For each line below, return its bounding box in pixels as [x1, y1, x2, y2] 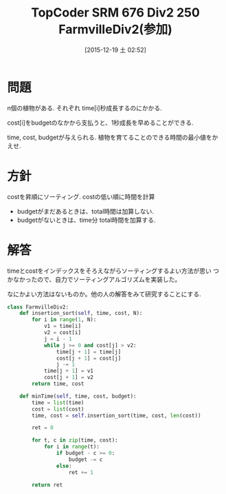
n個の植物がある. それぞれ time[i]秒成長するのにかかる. [7, 103, 163, 112]
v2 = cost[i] [43, 329, 81, 336]
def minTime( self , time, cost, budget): [19, 393, 137, 400]
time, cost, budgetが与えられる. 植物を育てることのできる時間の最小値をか [7, 133, 218, 141]
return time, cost [32, 380, 84, 387]
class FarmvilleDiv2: [7, 303, 69, 311]
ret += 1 [68, 469, 94, 476]
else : [56, 462, 72, 469]
